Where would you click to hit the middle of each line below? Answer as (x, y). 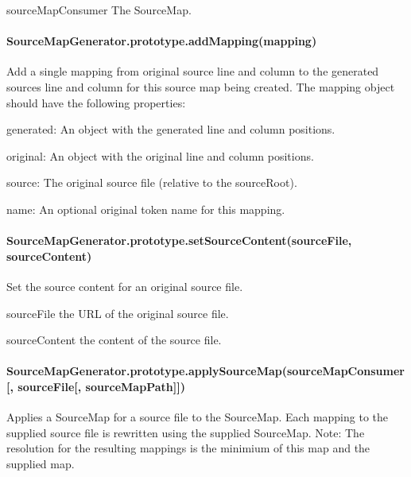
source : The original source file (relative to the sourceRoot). (152, 182)
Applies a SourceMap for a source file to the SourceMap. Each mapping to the (198, 417)
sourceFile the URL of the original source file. (118, 313)
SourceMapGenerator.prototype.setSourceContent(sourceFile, (179, 240)
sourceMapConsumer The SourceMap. (99, 10)
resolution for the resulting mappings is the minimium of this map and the (188, 448)
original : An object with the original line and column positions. (160, 155)
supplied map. (41, 463)
